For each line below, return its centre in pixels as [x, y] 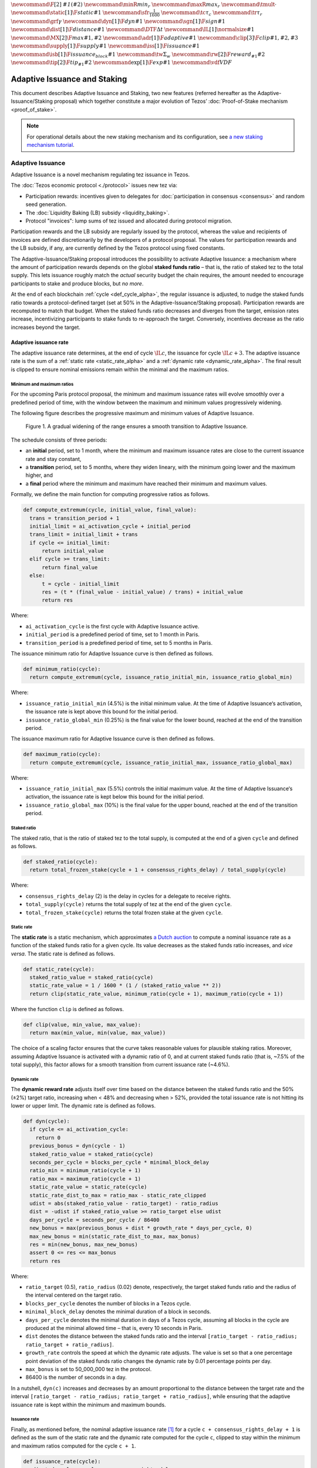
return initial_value [73, 551]
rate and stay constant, [53, 459]
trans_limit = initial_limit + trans [84, 535]
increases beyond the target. [45, 327]
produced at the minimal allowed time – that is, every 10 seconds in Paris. [114, 1328]
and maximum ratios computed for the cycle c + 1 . [73, 1446]
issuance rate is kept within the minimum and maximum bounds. [89, 1405]
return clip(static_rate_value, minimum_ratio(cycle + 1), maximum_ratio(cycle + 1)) [156, 994]
